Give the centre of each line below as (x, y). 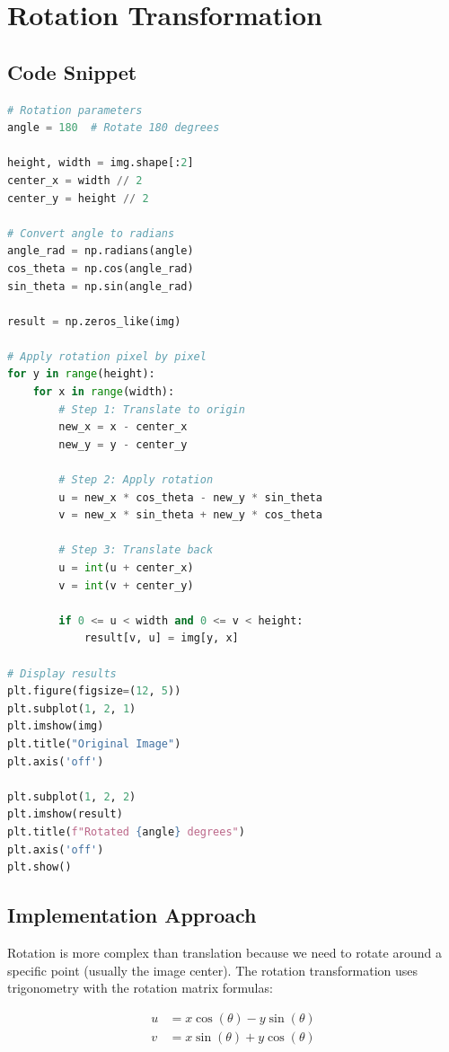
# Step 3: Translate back (136, 550)
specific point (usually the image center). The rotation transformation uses (213, 970)
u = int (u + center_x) (126, 568)
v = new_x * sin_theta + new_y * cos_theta (190, 515)
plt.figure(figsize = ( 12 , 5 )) (94, 691)
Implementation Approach (132, 915)
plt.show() (40, 867)
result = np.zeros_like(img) (94, 321)
